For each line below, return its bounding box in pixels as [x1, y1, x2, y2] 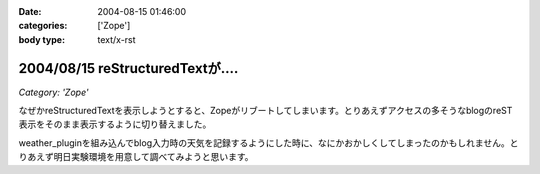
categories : [18, 20, 68, 32]
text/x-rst [97, 33, 136, 45]
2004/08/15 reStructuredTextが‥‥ [18, 60, 239, 77]
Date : [18, 6, 42, 17]
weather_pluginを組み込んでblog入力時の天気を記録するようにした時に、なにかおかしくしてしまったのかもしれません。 [18, 136, 510, 149]
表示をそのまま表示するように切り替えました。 [18, 118, 212, 130]
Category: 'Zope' [18, 86, 89, 98]
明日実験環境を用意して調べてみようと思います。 [53, 151, 254, 163]
